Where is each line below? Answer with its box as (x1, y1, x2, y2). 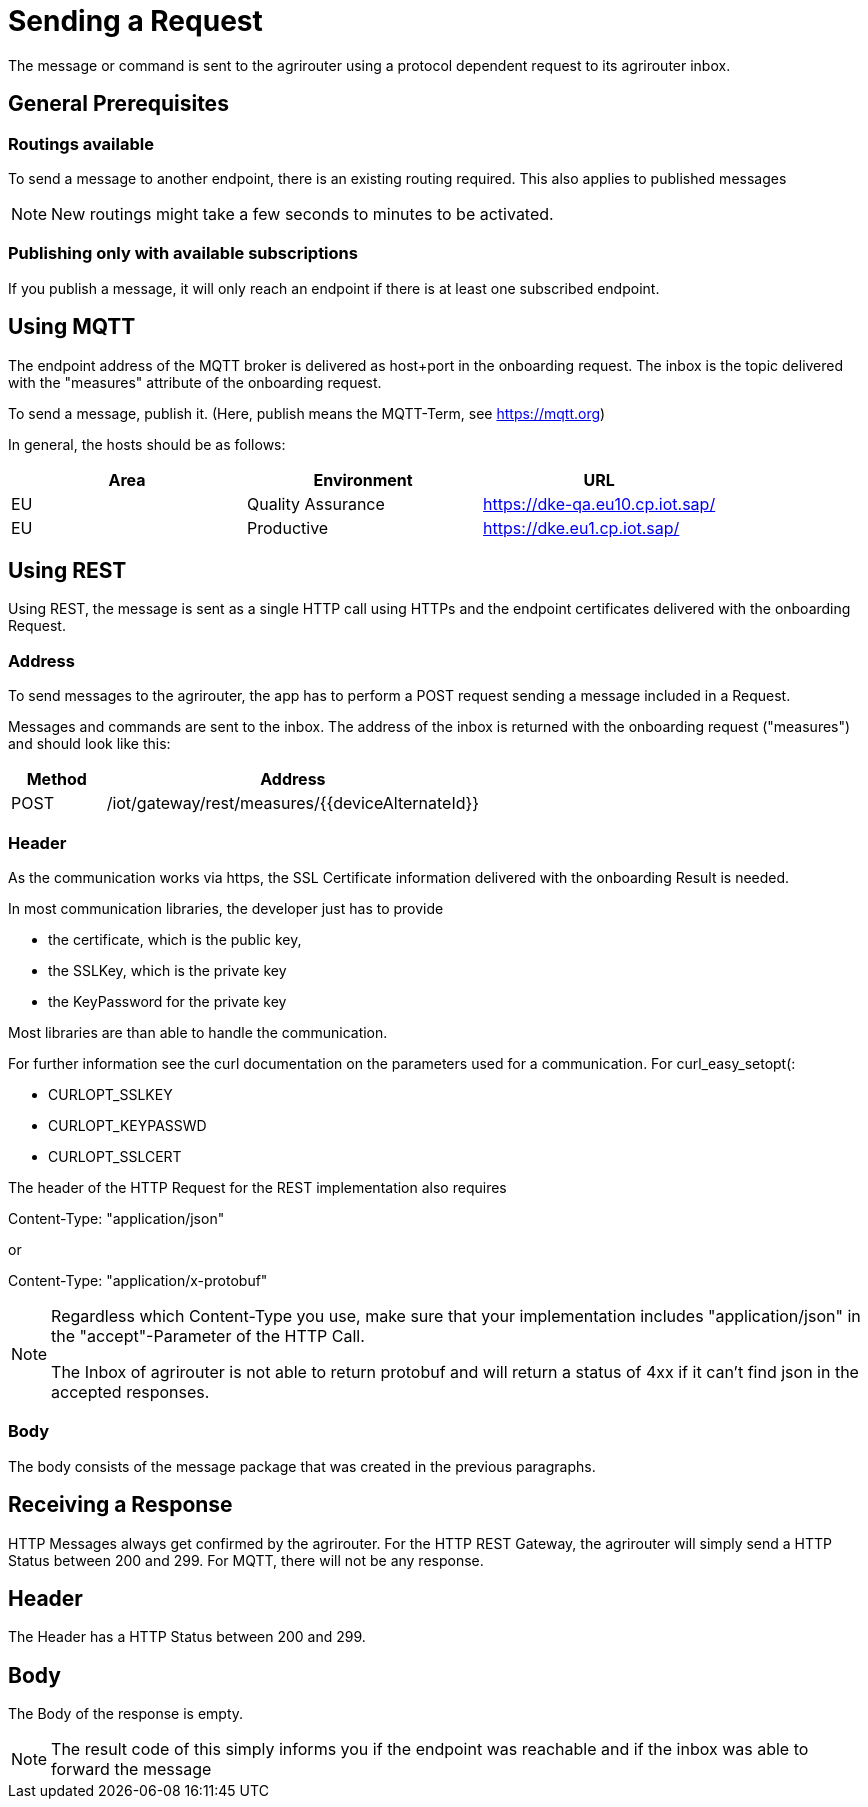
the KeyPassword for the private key (48, 992, 287, 1010)
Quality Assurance (247, 493, 385, 514)
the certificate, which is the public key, (48, 930, 302, 948)
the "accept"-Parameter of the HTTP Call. (51, 1325, 365, 1346)
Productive (247, 517, 329, 538)
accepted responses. (51, 1381, 210, 1402)
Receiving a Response (8, 1492, 233, 1518)
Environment (313, 469, 413, 490)
